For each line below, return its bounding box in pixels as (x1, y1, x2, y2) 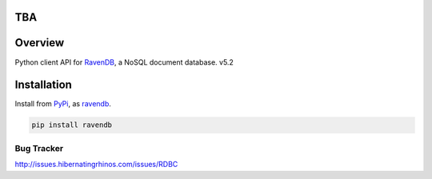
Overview (14, 36, 65, 50)
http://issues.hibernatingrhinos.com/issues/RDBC (14, 160, 178, 169)
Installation (14, 78, 72, 92)
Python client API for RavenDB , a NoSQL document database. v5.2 (14, 57, 234, 67)
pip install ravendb (31, 121, 112, 129)
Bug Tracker (14, 142, 64, 153)
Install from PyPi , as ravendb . (14, 99, 112, 109)
